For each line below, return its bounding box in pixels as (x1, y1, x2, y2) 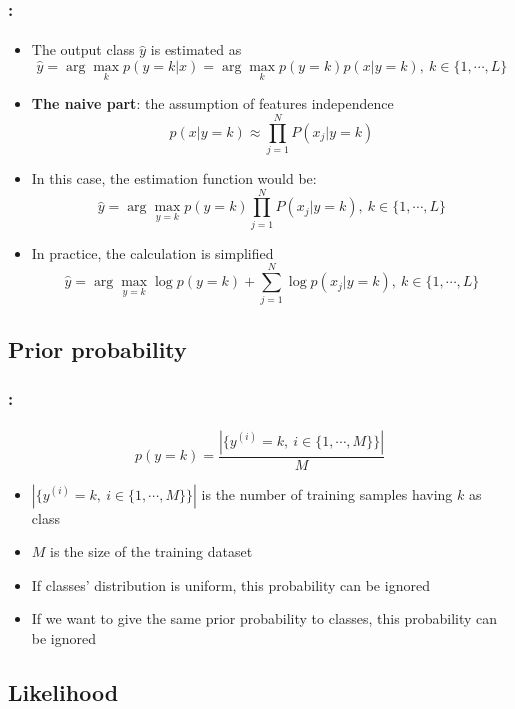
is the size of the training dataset (50, 541, 253, 562)
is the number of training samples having (201, 483, 453, 504)
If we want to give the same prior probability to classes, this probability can (31, 608, 498, 629)
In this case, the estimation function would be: (31, 167, 317, 188)
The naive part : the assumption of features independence (31, 93, 394, 114)
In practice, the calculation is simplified (31, 242, 274, 263)
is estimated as (150, 39, 242, 60)
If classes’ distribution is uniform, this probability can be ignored (31, 574, 430, 595)
